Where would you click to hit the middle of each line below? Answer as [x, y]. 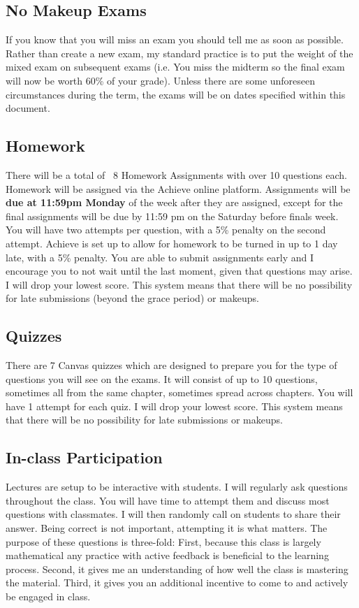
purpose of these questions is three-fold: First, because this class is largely [163, 541]
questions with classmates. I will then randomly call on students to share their [173, 514]
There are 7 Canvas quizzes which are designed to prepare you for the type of [171, 365]
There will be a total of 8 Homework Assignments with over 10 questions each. [176, 174]
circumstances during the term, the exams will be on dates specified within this [176, 94]
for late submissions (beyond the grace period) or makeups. [132, 298]
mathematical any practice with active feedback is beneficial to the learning [167, 555]
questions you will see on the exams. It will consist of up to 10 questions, [162, 378]
